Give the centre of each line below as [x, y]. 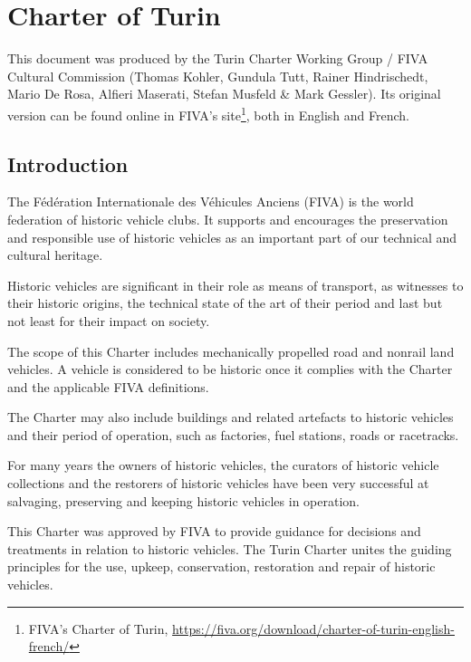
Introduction [68, 163]
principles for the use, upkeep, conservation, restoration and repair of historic [221, 566]
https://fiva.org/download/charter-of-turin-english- [313, 628]
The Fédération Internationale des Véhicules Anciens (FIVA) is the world [211, 201]
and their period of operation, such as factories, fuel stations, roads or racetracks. [233, 434]
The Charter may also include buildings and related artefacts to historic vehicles [231, 417]
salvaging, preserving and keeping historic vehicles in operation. [183, 500]
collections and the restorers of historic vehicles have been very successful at [218, 483]
